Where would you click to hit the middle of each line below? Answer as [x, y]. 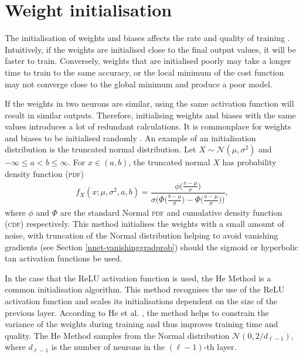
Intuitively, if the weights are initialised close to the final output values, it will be [150, 49]
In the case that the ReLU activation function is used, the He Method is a [138, 278]
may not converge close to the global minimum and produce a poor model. [139, 84]
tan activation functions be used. [64, 258]
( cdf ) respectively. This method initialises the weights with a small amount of [144, 224]
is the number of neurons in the [108, 347]
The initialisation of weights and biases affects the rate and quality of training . [147, 38]
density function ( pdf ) [45, 174]
